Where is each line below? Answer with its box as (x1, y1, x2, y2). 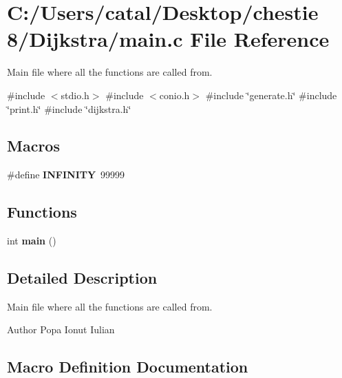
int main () (7, 233, 56, 248)
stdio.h (61, 87, 89, 102)
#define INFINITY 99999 (7, 167, 125, 182)
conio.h (159, 87, 190, 102)
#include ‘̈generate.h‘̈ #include (205, 87, 337, 102)
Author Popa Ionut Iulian (7, 322, 115, 337)
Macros (7, 135, 60, 156)
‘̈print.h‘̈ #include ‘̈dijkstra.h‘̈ (7, 101, 131, 116)
